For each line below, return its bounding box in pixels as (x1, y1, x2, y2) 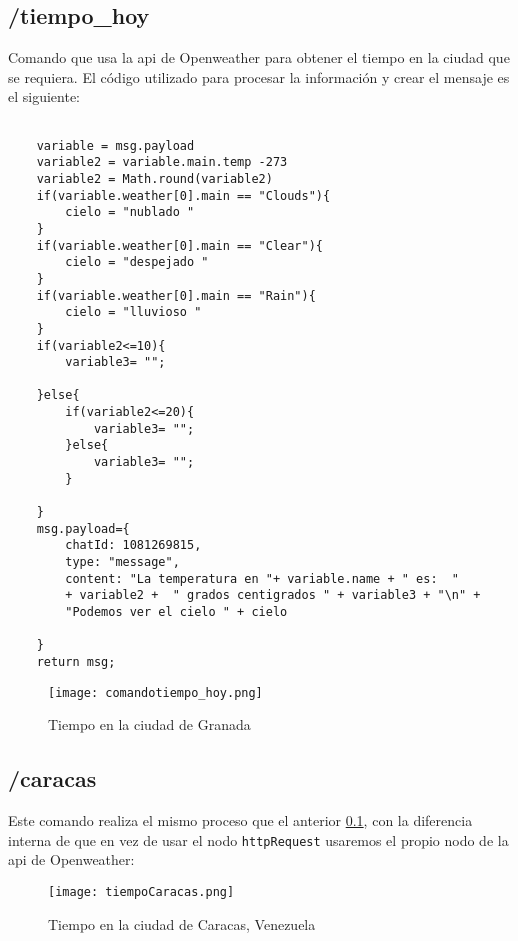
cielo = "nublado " (65, 205, 195, 220)
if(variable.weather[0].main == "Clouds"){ (36, 188, 331, 203)
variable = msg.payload (36, 138, 195, 153)
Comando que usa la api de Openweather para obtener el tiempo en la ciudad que (8, 47, 510, 68)
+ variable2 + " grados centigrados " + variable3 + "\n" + (65, 588, 481, 603)
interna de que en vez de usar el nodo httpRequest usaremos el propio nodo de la (8, 829, 509, 850)
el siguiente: (8, 86, 81, 107)
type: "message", (65, 555, 180, 570)
